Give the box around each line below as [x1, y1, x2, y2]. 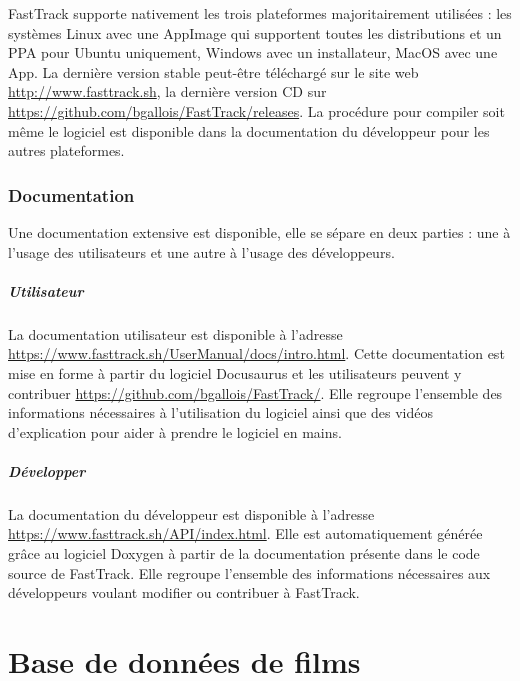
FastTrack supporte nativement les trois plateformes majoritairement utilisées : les [8, 3, 512, 23]
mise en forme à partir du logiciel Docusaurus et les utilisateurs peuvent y [8, 362, 462, 383]
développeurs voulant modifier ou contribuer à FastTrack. [8, 582, 360, 603]
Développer [8, 460, 86, 481]
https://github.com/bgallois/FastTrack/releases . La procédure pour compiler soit [8, 100, 505, 121]
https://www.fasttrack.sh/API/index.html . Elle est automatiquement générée [8, 523, 483, 544]
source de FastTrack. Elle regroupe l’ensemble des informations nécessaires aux [8, 562, 491, 583]
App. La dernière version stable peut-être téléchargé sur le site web [8, 61, 419, 82]
